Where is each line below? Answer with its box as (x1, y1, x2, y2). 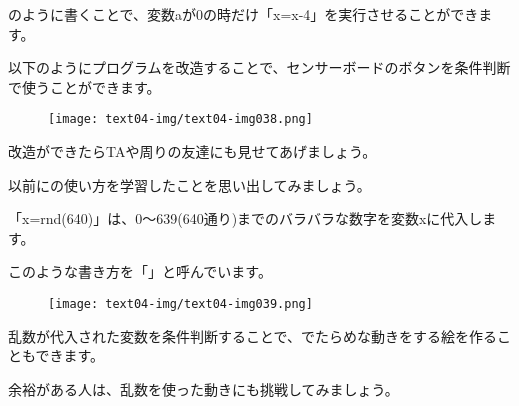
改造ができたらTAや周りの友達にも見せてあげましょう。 (8, 141, 377, 162)
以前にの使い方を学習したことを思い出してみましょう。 (8, 174, 371, 195)
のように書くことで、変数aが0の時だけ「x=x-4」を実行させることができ (8, 4, 479, 24)
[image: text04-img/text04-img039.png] (48, 297, 313, 311)
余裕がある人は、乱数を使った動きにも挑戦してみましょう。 (8, 378, 399, 399)
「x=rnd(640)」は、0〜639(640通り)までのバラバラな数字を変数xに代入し (8, 208, 483, 229)
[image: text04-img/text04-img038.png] (48, 112, 313, 127)
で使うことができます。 (8, 76, 161, 97)
